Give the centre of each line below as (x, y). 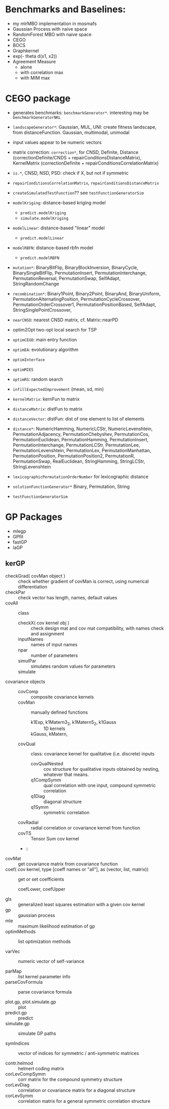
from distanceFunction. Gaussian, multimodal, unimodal (71, 132)
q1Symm (40, 807)
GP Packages (34, 517)
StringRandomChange (36, 284)
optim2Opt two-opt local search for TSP (54, 329)
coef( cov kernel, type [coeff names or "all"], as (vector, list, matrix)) (77, 869)
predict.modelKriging (43, 213)
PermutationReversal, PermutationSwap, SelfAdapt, (66, 278)
